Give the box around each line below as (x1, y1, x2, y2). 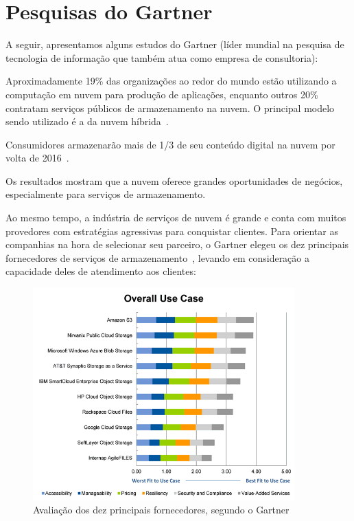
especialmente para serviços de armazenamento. (5, 187, 206, 201)
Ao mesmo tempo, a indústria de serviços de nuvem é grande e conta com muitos (5, 210, 346, 225)
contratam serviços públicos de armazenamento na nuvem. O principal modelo (5, 100, 335, 115)
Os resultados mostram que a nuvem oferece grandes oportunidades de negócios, (5, 173, 343, 188)
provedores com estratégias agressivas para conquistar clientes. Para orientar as (5, 223, 338, 238)
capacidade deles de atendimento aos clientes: (5, 264, 196, 278)
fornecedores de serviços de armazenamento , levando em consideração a (5, 250, 310, 265)
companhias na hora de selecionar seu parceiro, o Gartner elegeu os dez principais (5, 237, 349, 252)
